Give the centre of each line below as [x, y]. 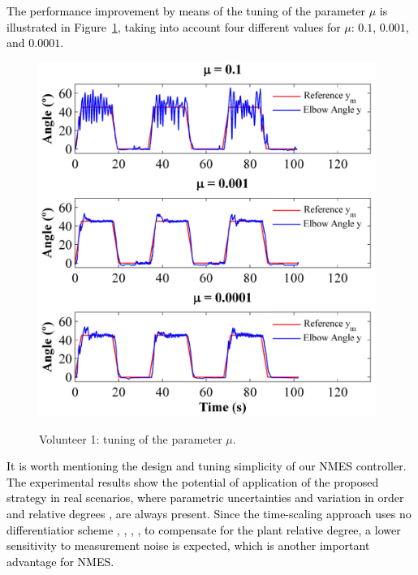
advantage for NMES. [60, 561]
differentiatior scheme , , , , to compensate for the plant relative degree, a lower [204, 529]
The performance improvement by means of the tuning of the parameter [186, 11]
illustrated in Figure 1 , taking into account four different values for [174, 26]
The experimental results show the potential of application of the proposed [193, 481]
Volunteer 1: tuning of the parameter [131, 438]
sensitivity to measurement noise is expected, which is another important [188, 545]
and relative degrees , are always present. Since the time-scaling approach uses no [209, 513]
